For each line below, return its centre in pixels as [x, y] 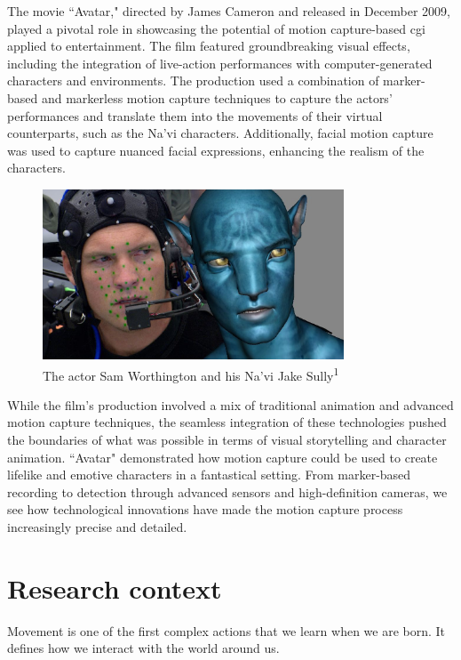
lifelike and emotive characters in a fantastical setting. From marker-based [209, 475]
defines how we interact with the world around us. [143, 648]
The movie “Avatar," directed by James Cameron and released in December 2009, [229, 11]
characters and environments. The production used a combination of [193, 80]
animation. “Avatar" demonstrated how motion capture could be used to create [223, 457]
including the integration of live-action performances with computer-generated [220, 63]
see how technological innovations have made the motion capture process [205, 509]
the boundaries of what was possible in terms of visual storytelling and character [227, 439]
